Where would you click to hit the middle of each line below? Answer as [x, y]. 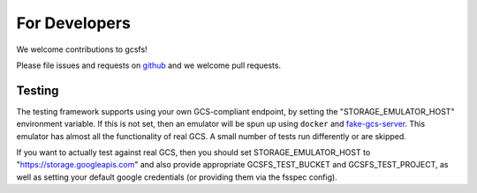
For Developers [74, 23]
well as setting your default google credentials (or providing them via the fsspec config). [177, 177]
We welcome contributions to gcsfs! [82, 49]
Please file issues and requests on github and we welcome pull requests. [149, 65]
